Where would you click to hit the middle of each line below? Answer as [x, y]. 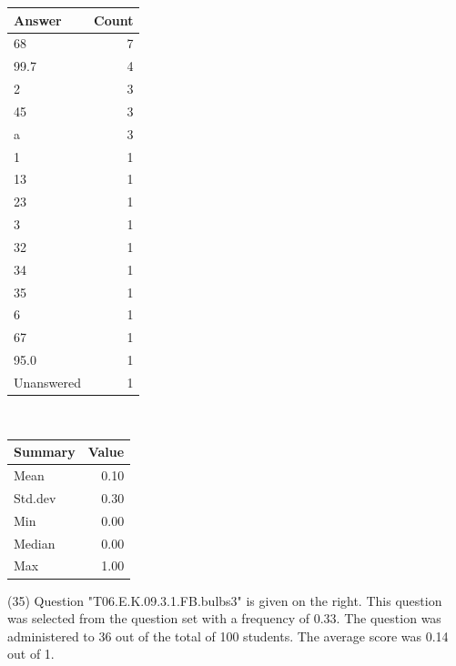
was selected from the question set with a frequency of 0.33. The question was [224, 618]
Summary [45, 452]
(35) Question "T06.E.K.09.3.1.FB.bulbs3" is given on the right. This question [225, 600]
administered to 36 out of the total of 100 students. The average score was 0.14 [228, 636]
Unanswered [48, 382]
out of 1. [31, 654]
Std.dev [35, 497]
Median [35, 543]
